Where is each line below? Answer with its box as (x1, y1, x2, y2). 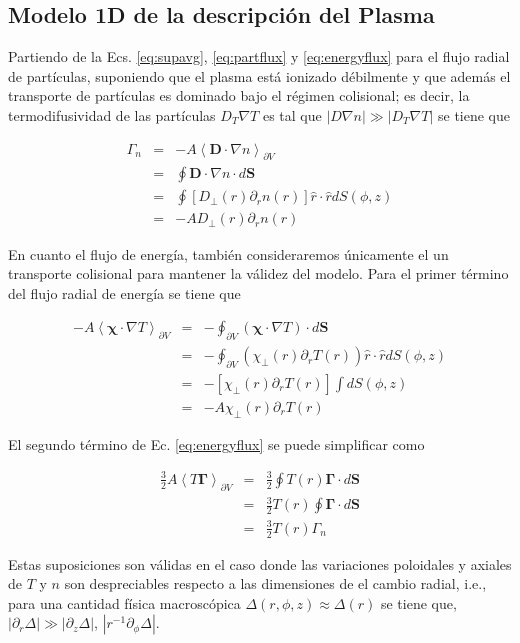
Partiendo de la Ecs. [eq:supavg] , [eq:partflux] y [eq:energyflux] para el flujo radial (8, 46, 510, 67)
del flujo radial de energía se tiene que (8, 282, 241, 303)
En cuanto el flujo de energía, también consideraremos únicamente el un (8, 243, 449, 264)
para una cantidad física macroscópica (8, 592, 241, 613)
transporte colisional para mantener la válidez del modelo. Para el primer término (8, 263, 509, 284)
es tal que (262, 104, 322, 125)
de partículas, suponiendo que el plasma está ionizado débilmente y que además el (8, 65, 511, 86)
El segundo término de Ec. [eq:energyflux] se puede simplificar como (8, 433, 425, 454)
